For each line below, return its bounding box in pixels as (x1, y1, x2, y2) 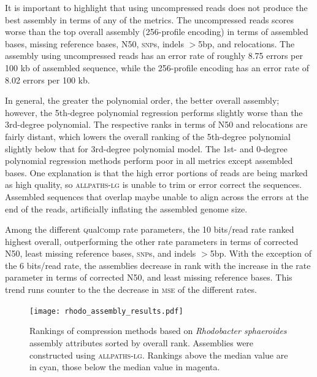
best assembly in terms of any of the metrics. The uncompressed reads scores (5, 13, 294, 26)
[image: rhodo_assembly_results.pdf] (29, 306, 183, 316)
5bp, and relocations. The (198, 37, 295, 50)
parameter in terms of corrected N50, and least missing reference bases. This (5, 271, 292, 284)
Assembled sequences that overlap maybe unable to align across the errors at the (5, 190, 308, 203)
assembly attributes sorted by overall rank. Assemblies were (29, 336, 254, 349)
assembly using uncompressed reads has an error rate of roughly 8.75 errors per (5, 49, 303, 62)
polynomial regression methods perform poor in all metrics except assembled (5, 154, 293, 167)
